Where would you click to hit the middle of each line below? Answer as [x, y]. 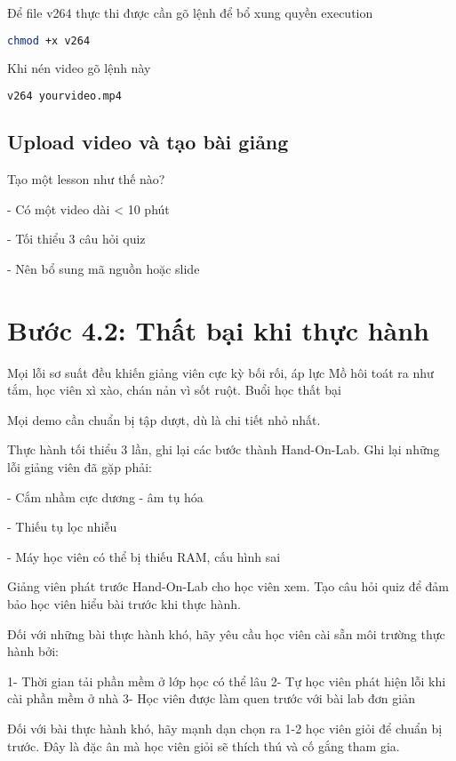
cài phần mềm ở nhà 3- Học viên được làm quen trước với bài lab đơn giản [211, 698]
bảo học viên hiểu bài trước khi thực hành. [124, 603]
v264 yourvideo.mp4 [64, 96]
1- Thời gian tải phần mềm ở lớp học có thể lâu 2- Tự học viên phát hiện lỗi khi [227, 681]
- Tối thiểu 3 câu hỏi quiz [76, 239]
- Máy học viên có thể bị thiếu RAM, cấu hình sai [144, 556]
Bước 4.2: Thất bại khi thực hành [218, 329]
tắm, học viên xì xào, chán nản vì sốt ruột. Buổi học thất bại [174, 390]
